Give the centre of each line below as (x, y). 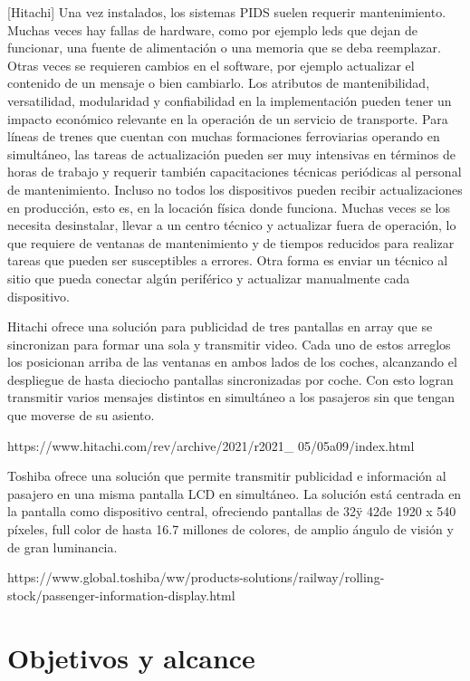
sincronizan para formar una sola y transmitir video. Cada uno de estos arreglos (229, 344)
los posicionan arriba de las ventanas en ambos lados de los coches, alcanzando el (232, 362)
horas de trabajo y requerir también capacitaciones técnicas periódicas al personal (235, 172)
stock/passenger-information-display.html (121, 595)
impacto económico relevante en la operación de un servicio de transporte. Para (228, 118)
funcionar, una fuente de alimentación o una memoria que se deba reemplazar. (224, 48)
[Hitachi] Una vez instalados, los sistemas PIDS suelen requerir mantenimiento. (227, 12)
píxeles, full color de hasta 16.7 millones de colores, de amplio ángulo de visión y (230, 529)
